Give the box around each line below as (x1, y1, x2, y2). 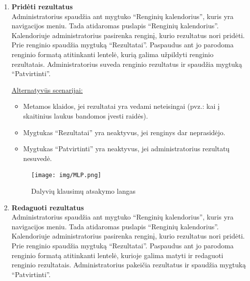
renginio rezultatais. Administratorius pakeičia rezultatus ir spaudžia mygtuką (11, 260, 246, 270)
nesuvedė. (23, 153, 52, 163)
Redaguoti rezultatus (11, 202, 84, 212)
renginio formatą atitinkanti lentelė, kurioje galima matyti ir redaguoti (11, 250, 224, 260)
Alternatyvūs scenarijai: (11, 84, 83, 95)
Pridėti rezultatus (11, 1, 73, 11)
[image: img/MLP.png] (31, 172, 101, 179)
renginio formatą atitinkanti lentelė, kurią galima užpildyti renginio (11, 49, 214, 59)
